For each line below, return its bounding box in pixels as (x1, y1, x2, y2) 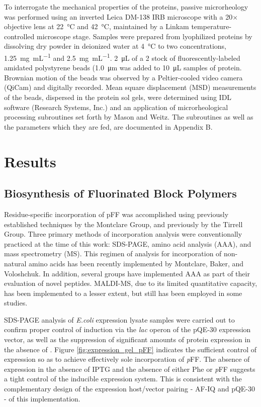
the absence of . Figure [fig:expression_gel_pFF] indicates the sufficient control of (4, 344, 256, 354)
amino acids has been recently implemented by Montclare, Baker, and (29, 258, 244, 268)
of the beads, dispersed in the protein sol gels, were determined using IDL (4, 92, 232, 102)
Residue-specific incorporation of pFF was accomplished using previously (4, 209, 229, 219)
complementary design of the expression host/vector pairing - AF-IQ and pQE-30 (4, 383, 255, 394)
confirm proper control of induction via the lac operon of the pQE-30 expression (4, 324, 251, 335)
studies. (4, 297, 28, 308)
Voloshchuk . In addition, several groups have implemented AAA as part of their (4, 268, 250, 278)
